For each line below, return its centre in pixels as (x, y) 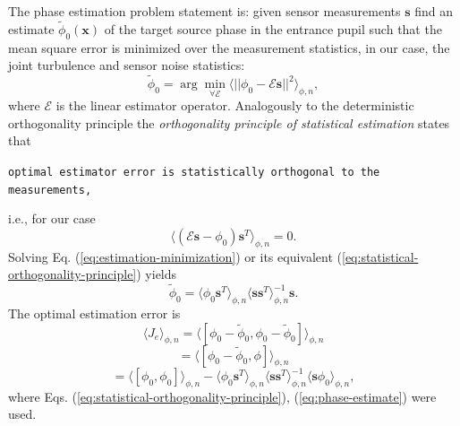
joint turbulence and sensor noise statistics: (127, 65)
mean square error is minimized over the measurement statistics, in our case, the (229, 47)
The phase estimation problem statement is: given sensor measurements (204, 11)
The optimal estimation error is (94, 313)
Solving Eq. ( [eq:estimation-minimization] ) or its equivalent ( (175, 256)
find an (434, 11)
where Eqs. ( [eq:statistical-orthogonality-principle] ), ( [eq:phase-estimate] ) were (222, 396)
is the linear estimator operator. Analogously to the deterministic (235, 105)
